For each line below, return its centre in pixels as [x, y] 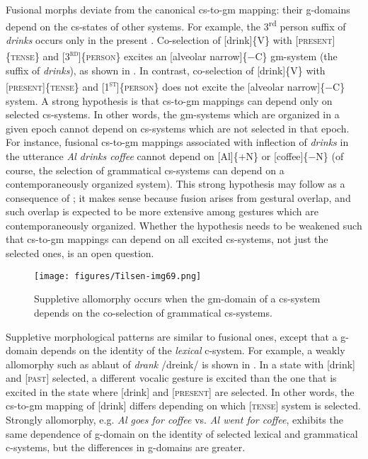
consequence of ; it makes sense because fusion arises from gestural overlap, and [178, 197]
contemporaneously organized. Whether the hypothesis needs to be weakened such [184, 225]
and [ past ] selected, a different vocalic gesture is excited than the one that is [171, 378]
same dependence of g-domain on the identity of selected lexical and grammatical [182, 433]
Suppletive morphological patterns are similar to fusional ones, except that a [172, 336]
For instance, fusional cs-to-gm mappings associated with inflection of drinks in [177, 142]
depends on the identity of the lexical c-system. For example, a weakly [193, 350]
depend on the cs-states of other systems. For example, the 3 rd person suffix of [176, 25]
